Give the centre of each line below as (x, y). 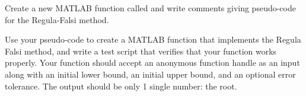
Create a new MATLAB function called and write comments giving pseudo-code (150, 8)
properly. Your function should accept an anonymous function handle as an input (152, 63)
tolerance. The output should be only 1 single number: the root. (121, 86)
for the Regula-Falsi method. (57, 19)
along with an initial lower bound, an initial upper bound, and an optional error (150, 74)
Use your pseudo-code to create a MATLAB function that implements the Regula (153, 39)
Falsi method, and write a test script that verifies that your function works (141, 51)
